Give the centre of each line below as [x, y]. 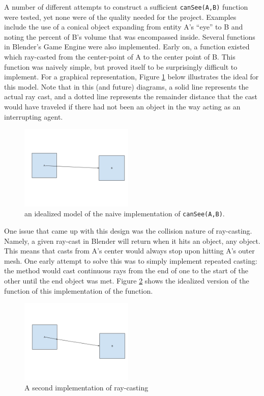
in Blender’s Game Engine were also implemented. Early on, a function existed [127, 47]
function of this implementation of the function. [79, 290]
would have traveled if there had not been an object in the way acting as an [122, 106]
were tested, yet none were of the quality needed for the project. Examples [120, 17]
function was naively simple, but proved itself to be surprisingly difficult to [121, 66]
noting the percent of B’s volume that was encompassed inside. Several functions [130, 36]
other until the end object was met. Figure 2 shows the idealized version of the [127, 281]
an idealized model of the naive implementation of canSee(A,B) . [125, 214]
